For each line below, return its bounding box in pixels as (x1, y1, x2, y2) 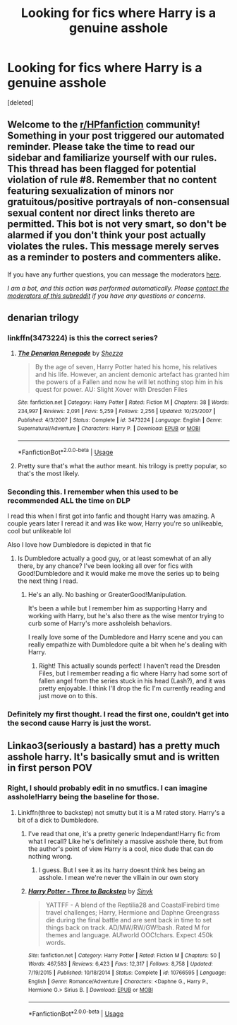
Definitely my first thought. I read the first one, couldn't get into (7, 709, 229, 719)
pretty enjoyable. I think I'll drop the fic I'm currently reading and (38, 684, 226, 693)
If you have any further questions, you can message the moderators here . (7, 270, 221, 279)
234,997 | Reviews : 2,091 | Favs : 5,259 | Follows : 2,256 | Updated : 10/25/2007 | (17, 408, 216, 415)
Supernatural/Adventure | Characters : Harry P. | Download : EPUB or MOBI (17, 425, 201, 432)
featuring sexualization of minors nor (7, 185, 174, 197)
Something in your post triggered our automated (7, 129, 224, 142)
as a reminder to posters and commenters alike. (7, 251, 222, 263)
